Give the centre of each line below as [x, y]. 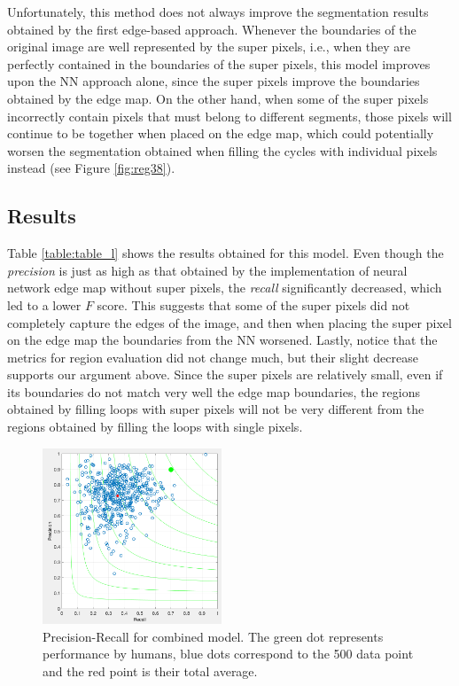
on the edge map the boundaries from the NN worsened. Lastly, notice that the [222, 340]
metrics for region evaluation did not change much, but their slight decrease [213, 357]
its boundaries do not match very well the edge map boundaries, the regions [214, 391]
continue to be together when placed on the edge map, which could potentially [221, 133]
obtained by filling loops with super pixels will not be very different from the [216, 409]
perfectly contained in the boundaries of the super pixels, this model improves [219, 63]
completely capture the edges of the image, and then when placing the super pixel [229, 322]
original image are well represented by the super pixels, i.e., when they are [209, 47]
